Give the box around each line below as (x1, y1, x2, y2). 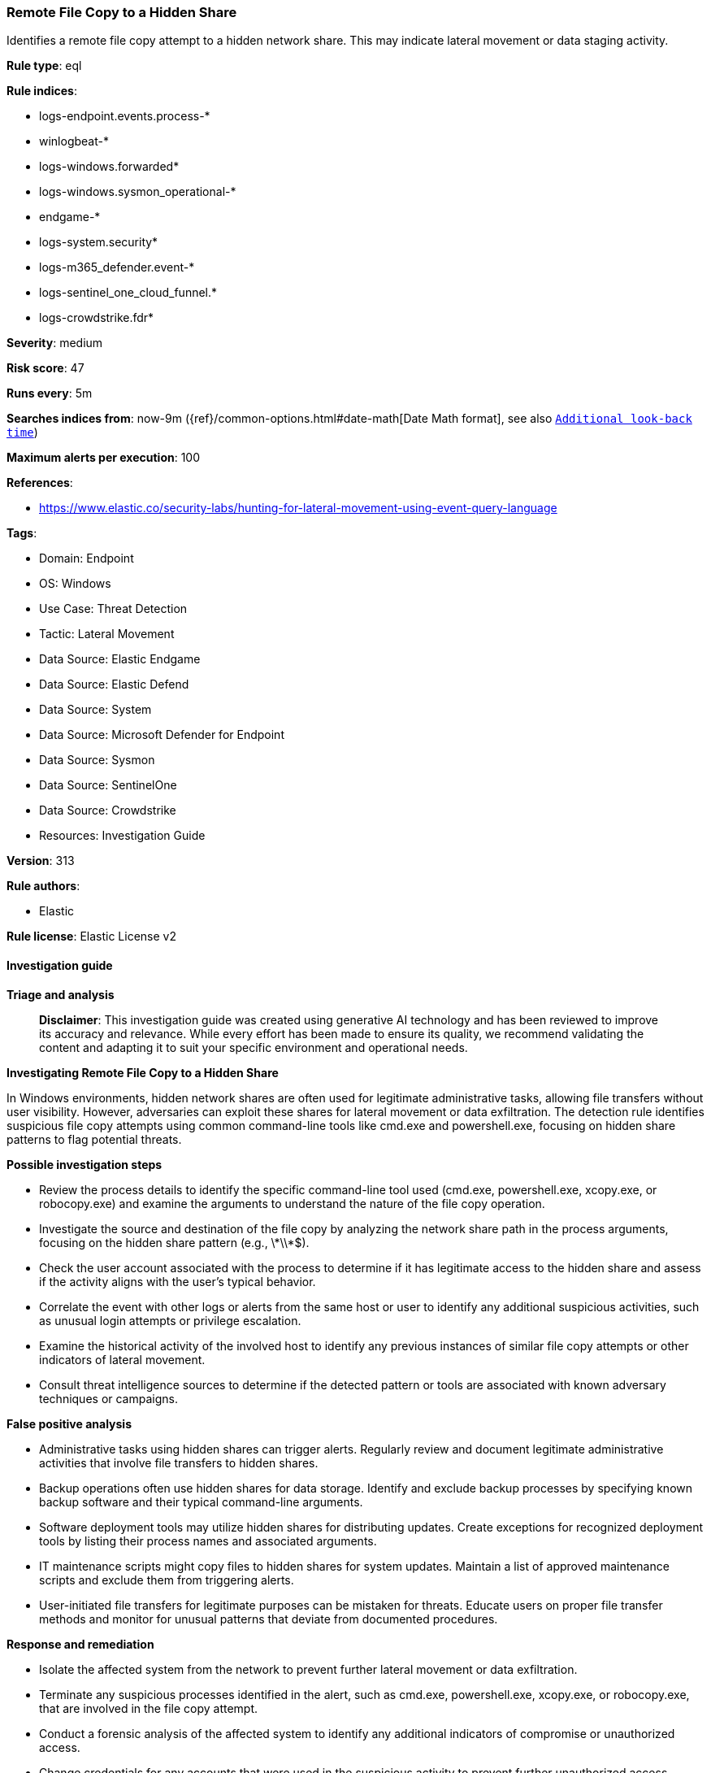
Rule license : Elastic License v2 (7, 929, 176, 944)
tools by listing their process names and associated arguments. (39, 1533, 377, 1548)
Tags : (7, 526, 37, 541)
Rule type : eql (7, 59, 82, 73)
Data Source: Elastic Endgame (39, 652, 201, 667)
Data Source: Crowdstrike (39, 803, 176, 818)
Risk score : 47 (7, 361, 85, 376)
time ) (7, 425, 38, 440)
